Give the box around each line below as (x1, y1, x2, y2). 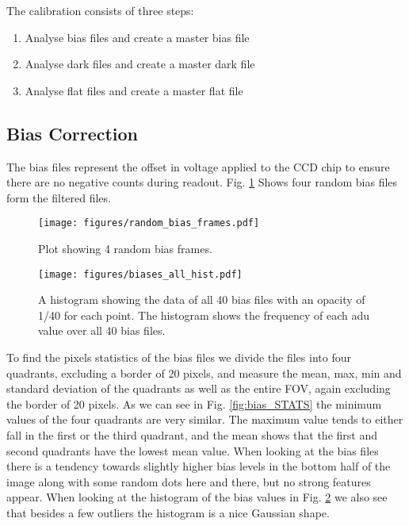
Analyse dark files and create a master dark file (25, 56, 255, 72)
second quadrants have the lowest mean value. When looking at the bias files (6, 442, 379, 459)
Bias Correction (6, 121, 139, 145)
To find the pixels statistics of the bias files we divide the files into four (6, 349, 351, 366)
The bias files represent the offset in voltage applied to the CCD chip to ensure (6, 158, 390, 175)
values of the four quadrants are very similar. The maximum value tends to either (6, 411, 403, 428)
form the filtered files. (6, 189, 111, 205)
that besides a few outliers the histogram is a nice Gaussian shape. (6, 504, 330, 520)
